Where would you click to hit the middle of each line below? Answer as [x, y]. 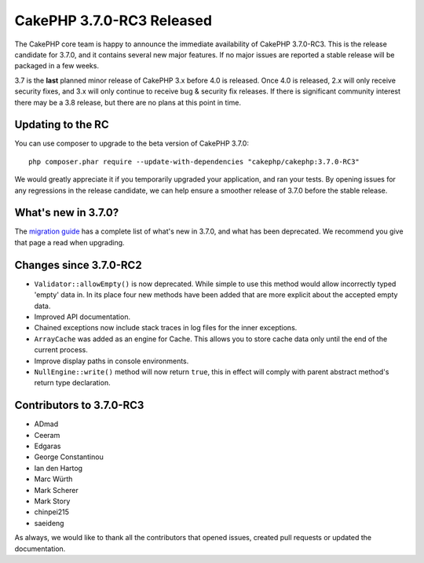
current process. [61, 350]
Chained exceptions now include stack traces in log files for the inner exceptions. [166, 328]
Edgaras [48, 446]
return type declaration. [72, 383]
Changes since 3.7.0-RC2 [78, 265]
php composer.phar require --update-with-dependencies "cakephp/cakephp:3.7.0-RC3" [194, 162]
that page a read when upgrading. [69, 242]
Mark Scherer [56, 490]
